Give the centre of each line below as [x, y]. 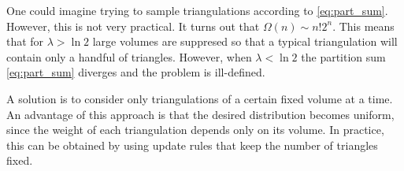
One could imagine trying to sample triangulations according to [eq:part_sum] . [197, 10]
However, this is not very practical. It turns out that [133, 26]
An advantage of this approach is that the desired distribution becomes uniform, [200, 114]
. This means [363, 26]
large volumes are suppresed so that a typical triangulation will [245, 41]
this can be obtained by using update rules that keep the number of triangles [192, 145]
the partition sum [343, 56]
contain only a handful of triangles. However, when [129, 56]
